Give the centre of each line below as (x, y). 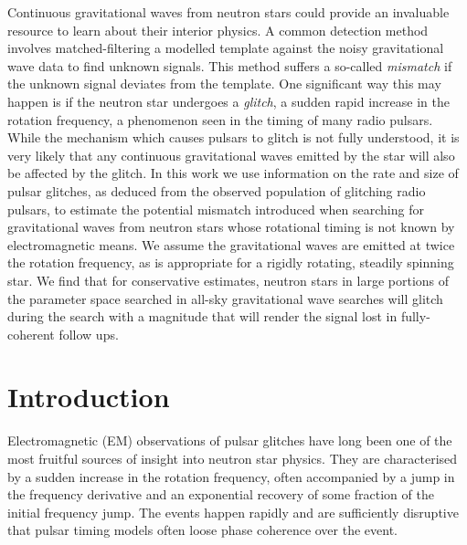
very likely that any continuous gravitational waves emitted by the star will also (231, 155)
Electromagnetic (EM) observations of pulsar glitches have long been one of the (230, 440)
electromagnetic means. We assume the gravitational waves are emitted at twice (231, 244)
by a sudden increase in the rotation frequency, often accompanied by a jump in (231, 476)
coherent (31, 334)
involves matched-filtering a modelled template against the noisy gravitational (226, 48)
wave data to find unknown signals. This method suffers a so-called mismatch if (230, 65)
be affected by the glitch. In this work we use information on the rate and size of (233, 173)
